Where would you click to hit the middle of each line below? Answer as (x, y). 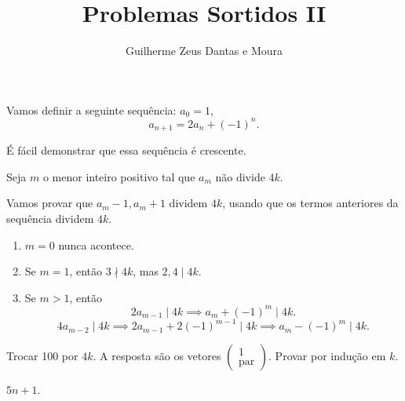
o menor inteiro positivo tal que (119, 176)
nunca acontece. (96, 244)
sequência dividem (50, 219)
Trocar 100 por (42, 356)
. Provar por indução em (327, 356)
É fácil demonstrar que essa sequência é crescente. (126, 150)
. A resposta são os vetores (157, 356)
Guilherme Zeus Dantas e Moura (204, 51)
